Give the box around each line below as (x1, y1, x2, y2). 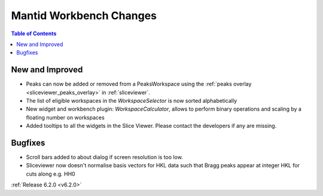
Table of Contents (11, 30, 57, 37)
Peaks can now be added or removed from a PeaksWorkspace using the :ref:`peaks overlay (26, 81, 252, 88)
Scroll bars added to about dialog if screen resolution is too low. (26, 154, 184, 161)
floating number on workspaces (26, 114, 105, 121)
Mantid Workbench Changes (11, 9, 157, 22)
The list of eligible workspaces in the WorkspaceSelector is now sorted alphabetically (26, 97, 237, 105)
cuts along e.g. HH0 (26, 170, 75, 177)
